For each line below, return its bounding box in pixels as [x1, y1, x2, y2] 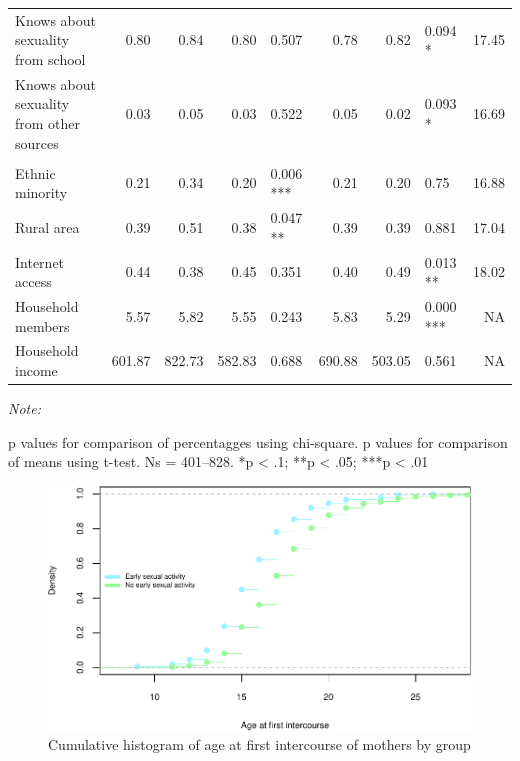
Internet [15, 251, 65, 272]
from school [15, 48, 86, 69]
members [15, 315, 70, 336]
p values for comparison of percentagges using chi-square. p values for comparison [8, 431, 508, 452]
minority [15, 182, 68, 203]
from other [15, 112, 81, 133]
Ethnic [15, 162, 56, 183]
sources [15, 132, 59, 153]
